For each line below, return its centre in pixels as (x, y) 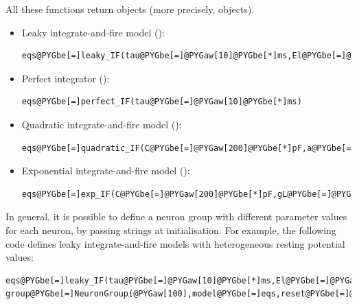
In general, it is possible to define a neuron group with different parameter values (176, 217)
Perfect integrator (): (66, 78)
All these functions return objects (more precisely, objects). (130, 9)
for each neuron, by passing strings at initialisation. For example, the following (171, 230)
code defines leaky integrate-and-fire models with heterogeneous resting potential (175, 243)
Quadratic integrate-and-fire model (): (102, 124)
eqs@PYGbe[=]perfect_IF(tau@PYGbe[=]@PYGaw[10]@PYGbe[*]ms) (162, 102)
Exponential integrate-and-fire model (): (106, 171)
